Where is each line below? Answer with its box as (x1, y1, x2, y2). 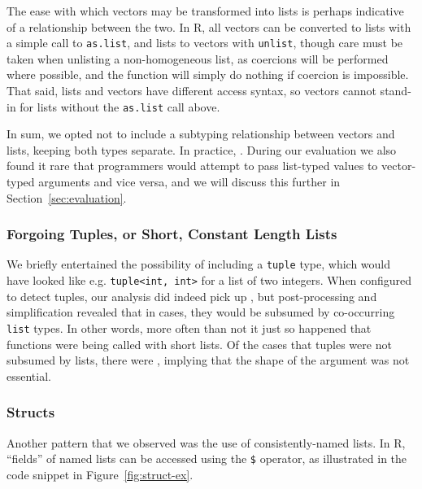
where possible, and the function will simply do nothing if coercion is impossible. (7, 66, 409, 83)
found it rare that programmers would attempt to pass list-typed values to (7, 157, 378, 174)
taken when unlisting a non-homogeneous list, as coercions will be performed (7, 50, 389, 67)
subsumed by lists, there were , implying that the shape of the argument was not (7, 351, 410, 369)
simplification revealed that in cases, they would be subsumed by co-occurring (7, 303, 395, 321)
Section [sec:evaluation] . (7, 189, 127, 206)
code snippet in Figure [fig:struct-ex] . (7, 465, 194, 482)
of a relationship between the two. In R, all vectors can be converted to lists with (7, 18, 411, 35)
